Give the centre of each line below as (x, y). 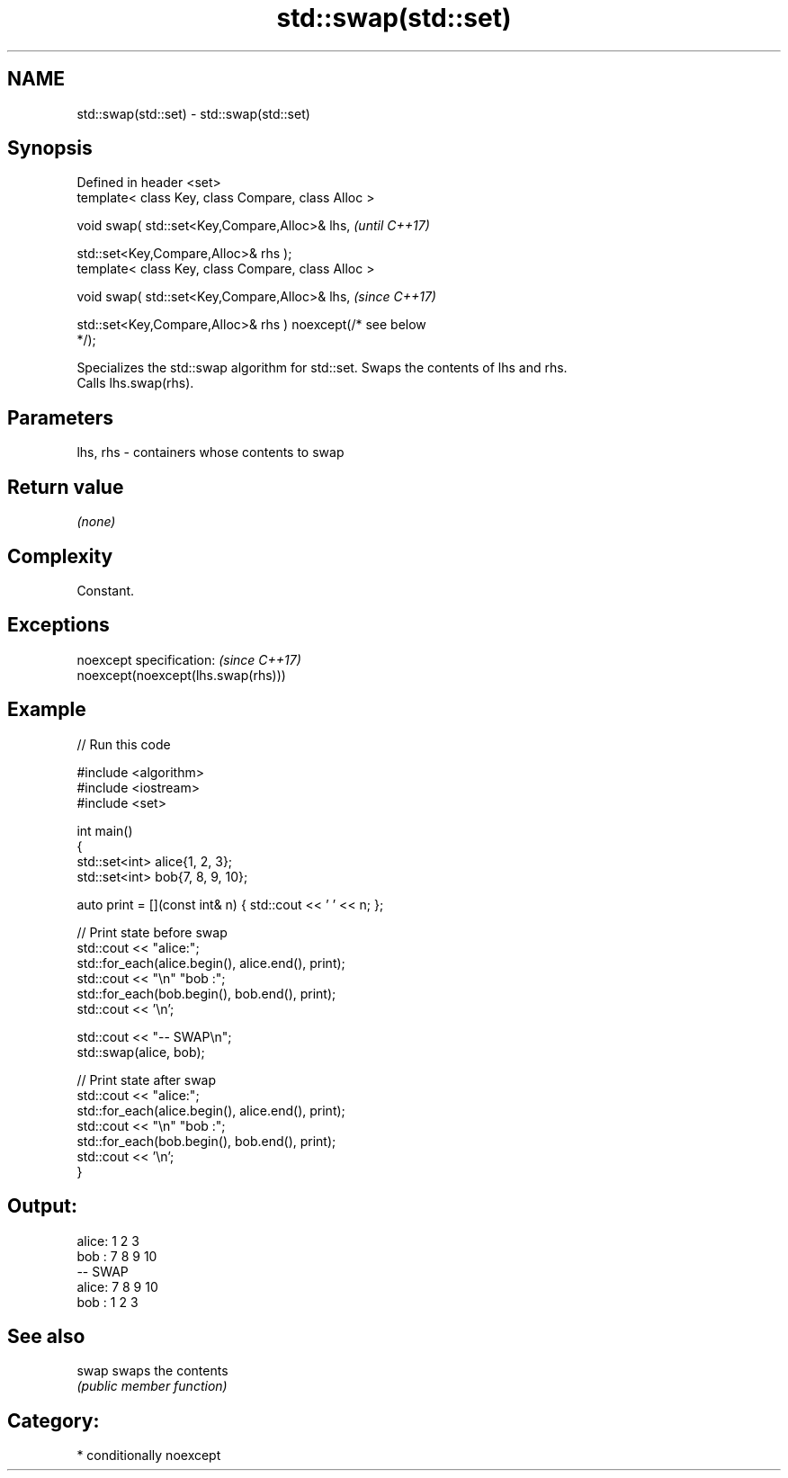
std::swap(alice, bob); (141, 1052)
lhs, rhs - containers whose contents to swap (210, 452)
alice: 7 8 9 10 (117, 1286)
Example (47, 710)
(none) (96, 522)
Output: (42, 1206)
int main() (105, 830)
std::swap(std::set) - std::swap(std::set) (193, 113)
